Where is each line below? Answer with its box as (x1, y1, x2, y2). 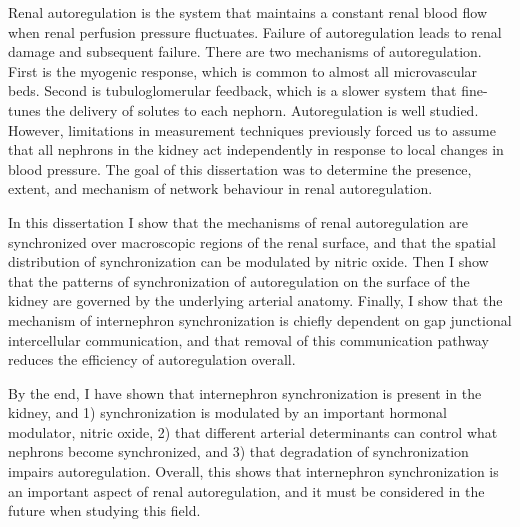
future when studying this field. (8, 500, 201, 521)
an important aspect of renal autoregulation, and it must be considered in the (8, 480, 485, 501)
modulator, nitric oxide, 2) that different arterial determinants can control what (8, 421, 498, 442)
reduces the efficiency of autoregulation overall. (8, 349, 296, 370)
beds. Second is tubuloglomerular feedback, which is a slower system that (8, 80, 457, 101)
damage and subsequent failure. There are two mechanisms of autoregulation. (8, 41, 482, 62)
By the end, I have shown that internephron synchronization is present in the (8, 382, 482, 403)
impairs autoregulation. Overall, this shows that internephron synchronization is (8, 461, 499, 482)
